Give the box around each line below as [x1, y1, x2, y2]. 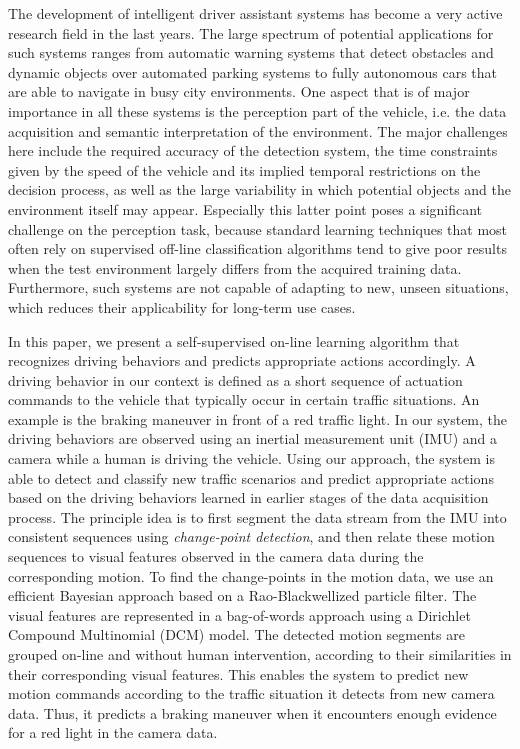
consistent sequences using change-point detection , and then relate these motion [8, 526, 495, 547]
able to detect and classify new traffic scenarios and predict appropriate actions [8, 467, 494, 488]
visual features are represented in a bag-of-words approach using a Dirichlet [8, 604, 471, 625]
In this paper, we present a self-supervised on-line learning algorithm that [8, 330, 460, 351]
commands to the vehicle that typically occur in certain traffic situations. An [8, 389, 480, 410]
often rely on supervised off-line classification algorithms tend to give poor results [8, 238, 507, 259]
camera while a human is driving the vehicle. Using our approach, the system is [8, 448, 496, 469]
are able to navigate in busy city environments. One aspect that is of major [8, 81, 470, 102]
